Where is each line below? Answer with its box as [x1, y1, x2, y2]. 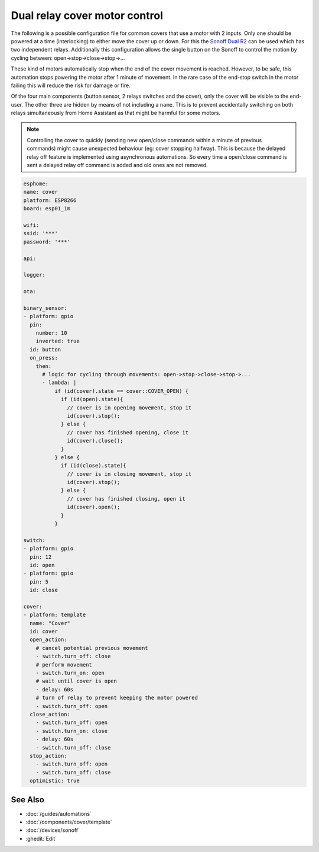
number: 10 [35, 329, 67, 337]
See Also [11, 795, 44, 805]
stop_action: [30, 752, 67, 759]
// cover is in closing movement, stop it [67, 470, 192, 477]
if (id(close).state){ [60, 462, 126, 469]
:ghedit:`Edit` [25, 835, 57, 842]
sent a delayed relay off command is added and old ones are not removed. [27, 162, 208, 169]
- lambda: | [42, 379, 77, 386]
